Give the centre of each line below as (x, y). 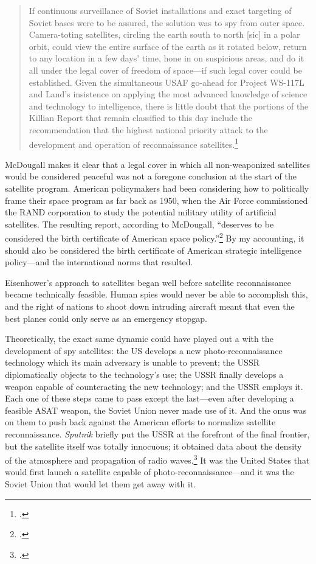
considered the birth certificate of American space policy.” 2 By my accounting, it (155, 237)
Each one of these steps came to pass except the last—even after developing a (149, 398)
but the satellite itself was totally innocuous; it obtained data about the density (153, 446)
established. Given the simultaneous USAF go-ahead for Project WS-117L (167, 82)
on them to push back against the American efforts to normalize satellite (140, 422)
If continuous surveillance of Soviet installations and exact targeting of (160, 10)
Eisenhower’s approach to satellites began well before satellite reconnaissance (148, 282)
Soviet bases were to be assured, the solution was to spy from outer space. (167, 22)
